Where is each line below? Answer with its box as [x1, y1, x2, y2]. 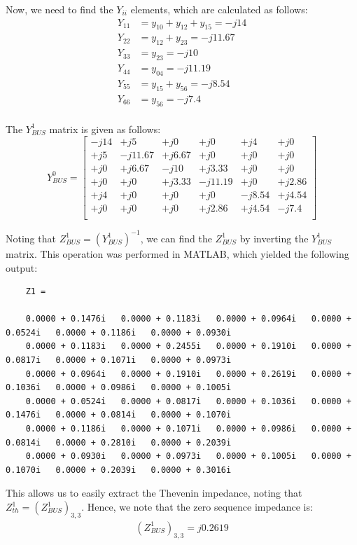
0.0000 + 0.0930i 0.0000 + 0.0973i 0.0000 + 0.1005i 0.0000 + [25, 451, 351, 462]
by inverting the [239, 230, 309, 245]
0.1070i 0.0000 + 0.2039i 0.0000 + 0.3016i [6, 464, 232, 475]
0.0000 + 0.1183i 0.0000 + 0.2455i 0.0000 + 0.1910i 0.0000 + [25, 341, 351, 352]
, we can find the [140, 230, 212, 245]
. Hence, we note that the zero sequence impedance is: [81, 499, 313, 513]
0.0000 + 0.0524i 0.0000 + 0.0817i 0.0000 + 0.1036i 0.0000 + [25, 396, 351, 406]
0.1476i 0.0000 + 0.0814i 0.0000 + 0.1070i [6, 410, 232, 420]
